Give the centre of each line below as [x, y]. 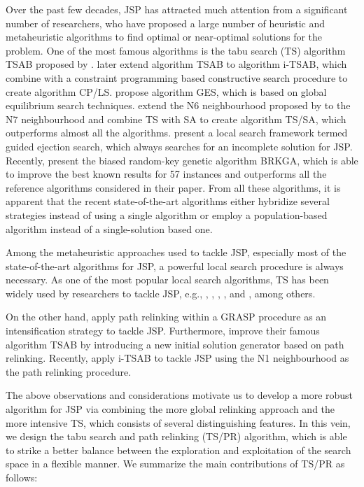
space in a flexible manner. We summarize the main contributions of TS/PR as [175, 464]
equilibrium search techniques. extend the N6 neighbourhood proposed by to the [178, 105]
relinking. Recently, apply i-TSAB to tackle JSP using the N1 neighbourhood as [177, 358]
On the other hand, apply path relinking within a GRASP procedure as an [166, 317]
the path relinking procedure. [69, 371]
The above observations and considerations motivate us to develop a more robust [180, 395]
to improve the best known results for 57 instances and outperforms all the [166, 174]
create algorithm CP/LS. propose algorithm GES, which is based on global [166, 91]
